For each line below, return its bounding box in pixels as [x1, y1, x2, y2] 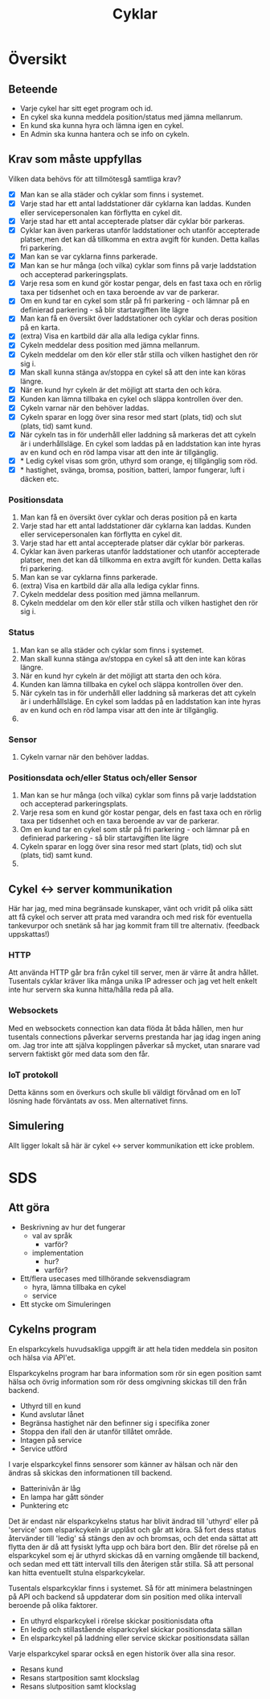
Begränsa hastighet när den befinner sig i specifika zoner [19, 1418, 211, 1428]
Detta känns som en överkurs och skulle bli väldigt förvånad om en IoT [8, 1087, 242, 1096]
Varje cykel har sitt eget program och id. [19, 104, 153, 113]
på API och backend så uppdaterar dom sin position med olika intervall [8, 1592, 243, 1602]
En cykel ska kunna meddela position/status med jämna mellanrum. [19, 112, 243, 122]
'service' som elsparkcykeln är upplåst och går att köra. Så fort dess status [8, 1524, 257, 1535]
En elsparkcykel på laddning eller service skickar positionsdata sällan [19, 1633, 250, 1643]
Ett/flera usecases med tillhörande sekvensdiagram [19, 1274, 190, 1283]
